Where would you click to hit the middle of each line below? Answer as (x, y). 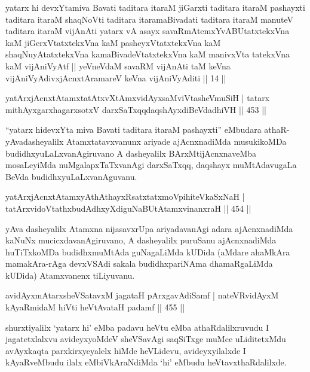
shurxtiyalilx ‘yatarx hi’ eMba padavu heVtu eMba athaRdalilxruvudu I (137, 327)
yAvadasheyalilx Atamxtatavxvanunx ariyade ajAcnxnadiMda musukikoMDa (146, 141)
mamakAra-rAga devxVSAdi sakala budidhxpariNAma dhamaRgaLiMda (139, 263)
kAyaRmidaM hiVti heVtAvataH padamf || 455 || (95, 307)
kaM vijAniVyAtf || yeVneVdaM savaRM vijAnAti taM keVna (118, 65)
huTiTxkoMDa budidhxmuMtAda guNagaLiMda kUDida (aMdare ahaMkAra (148, 251)
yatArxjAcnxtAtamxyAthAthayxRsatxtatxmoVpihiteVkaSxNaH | (125, 196)
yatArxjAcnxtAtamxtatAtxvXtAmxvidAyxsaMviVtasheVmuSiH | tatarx (138, 98)
